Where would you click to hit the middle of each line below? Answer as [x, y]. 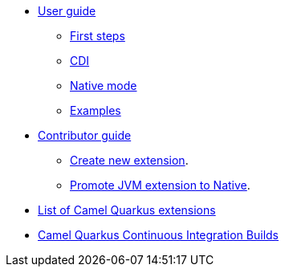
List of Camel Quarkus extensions [127, 210]
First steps [98, 36]
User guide [67, 11]
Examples [96, 110]
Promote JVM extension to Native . [160, 185]
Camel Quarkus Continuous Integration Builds [158, 235]
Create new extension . [129, 160]
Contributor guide [85, 135]
